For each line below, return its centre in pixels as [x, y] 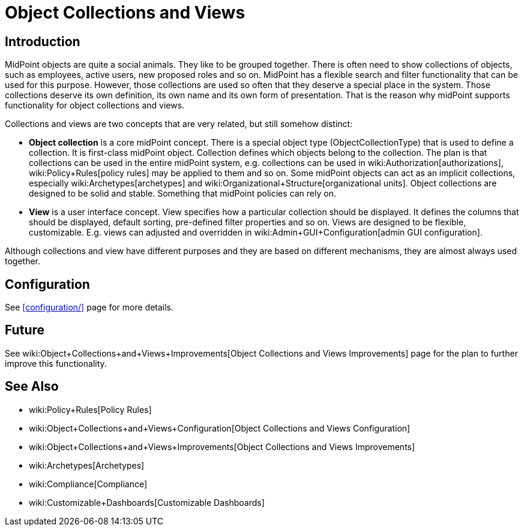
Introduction [43, 41]
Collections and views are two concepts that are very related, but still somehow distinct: [179, 124]
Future [25, 330]
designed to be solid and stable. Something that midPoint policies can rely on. [182, 194]
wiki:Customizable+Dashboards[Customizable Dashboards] [147, 502]
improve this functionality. [56, 363]
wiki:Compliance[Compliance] [88, 484]
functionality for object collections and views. [95, 105]
